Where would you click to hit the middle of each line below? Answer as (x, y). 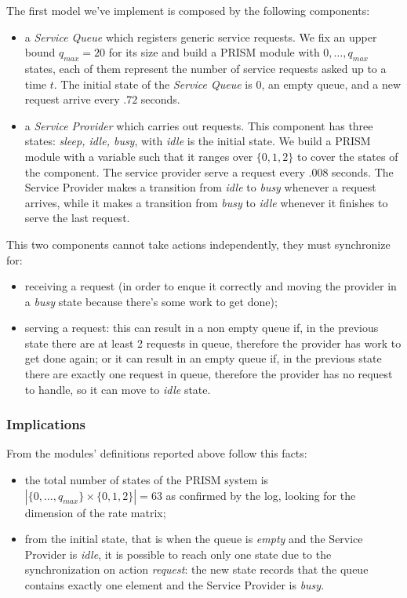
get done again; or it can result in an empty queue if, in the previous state (203, 358)
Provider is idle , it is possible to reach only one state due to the (178, 554)
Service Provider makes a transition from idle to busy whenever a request (200, 187)
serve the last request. (77, 218)
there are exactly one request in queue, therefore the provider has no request (209, 374)
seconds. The (363, 171)
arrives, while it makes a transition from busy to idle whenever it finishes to (206, 202)
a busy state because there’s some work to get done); (151, 301)
